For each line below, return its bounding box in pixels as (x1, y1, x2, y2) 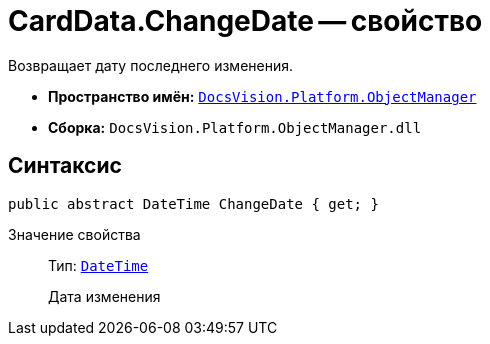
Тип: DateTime (48, 256, 149, 274)
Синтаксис (8, 153, 122, 179)
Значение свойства (8, 225, 141, 243)
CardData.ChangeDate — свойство (8, 4, 483, 38)
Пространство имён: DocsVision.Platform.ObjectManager (48, 87, 477, 105)
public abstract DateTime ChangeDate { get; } (8, 195, 379, 212)
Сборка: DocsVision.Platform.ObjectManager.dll (48, 118, 422, 136)
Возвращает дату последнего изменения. (8, 56, 294, 74)
